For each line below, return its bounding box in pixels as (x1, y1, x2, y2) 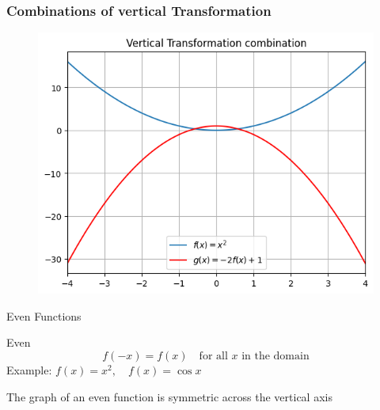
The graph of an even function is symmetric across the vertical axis (6, 388, 332, 404)
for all (199, 350, 228, 362)
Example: (6, 361, 52, 378)
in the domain (241, 350, 310, 362)
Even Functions (6, 307, 82, 324)
